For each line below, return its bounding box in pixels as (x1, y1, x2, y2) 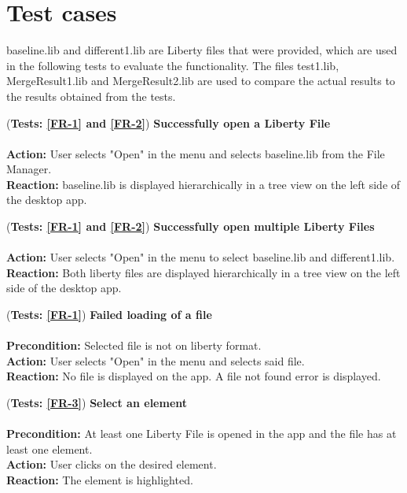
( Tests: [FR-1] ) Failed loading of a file (6, 306, 212, 323)
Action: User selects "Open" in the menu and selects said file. (6, 352, 305, 369)
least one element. (6, 440, 93, 457)
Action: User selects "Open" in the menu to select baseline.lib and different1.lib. (6, 249, 395, 265)
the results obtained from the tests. (6, 87, 176, 104)
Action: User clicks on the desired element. (6, 456, 217, 473)
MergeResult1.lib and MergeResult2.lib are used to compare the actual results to (6, 72, 395, 89)
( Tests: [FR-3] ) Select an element (6, 395, 188, 410)
